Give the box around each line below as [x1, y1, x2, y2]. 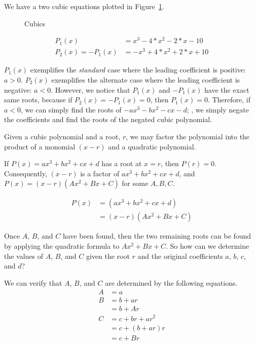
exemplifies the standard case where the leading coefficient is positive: [30, 64, 246, 75]
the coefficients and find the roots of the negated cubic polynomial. [4, 114, 212, 125]
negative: [4, 84, 32, 95]
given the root [86, 250, 130, 261]
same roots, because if [4, 94, 72, 105]
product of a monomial [4, 141, 76, 151]
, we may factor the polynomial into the [126, 131, 250, 141]
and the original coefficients [137, 250, 223, 261]
